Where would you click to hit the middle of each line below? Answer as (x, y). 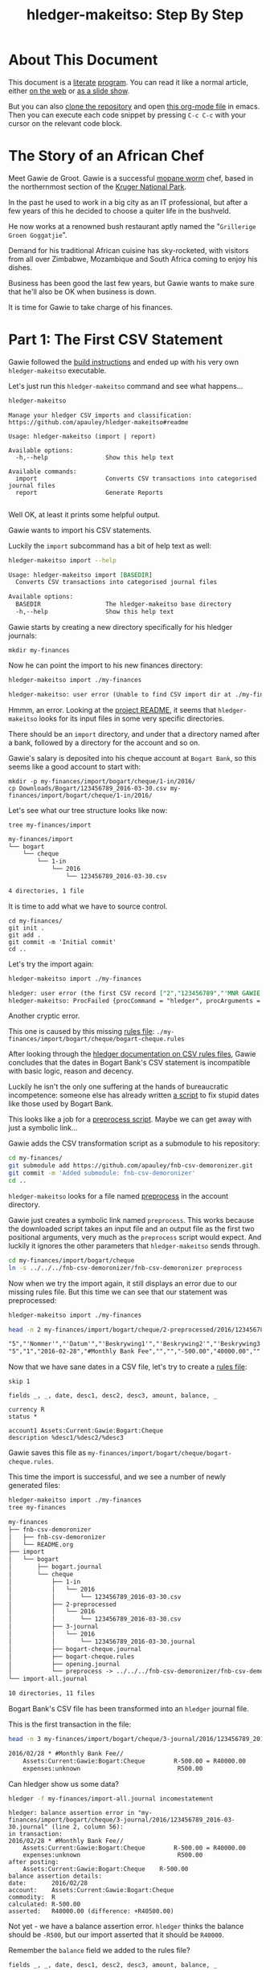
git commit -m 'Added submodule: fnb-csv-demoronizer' (102, 1173)
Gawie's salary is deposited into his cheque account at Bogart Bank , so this (133, 758)
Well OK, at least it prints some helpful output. (84, 514)
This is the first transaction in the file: (70, 1724)
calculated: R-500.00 (45, 1905)
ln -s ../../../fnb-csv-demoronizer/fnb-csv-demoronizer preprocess (125, 1268)
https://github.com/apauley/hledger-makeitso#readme (98, 422)
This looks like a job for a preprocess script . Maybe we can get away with (130, 1119)
